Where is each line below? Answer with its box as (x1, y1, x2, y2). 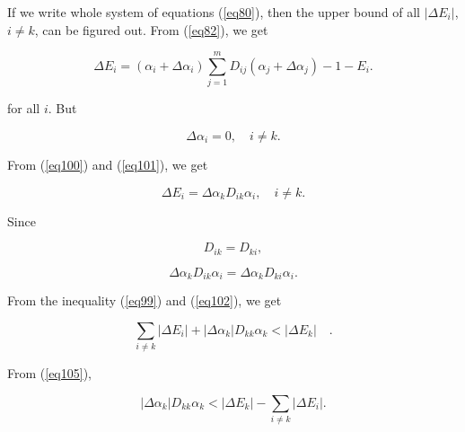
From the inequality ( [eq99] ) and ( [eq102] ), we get (7, 291, 282, 309)
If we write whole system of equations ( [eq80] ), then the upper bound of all (7, 3, 420, 21)
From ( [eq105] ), (7, 363, 92, 382)
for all (7, 99, 40, 118)
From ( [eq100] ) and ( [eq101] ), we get (7, 154, 208, 173)
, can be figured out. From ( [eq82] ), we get (34, 20, 268, 39)
